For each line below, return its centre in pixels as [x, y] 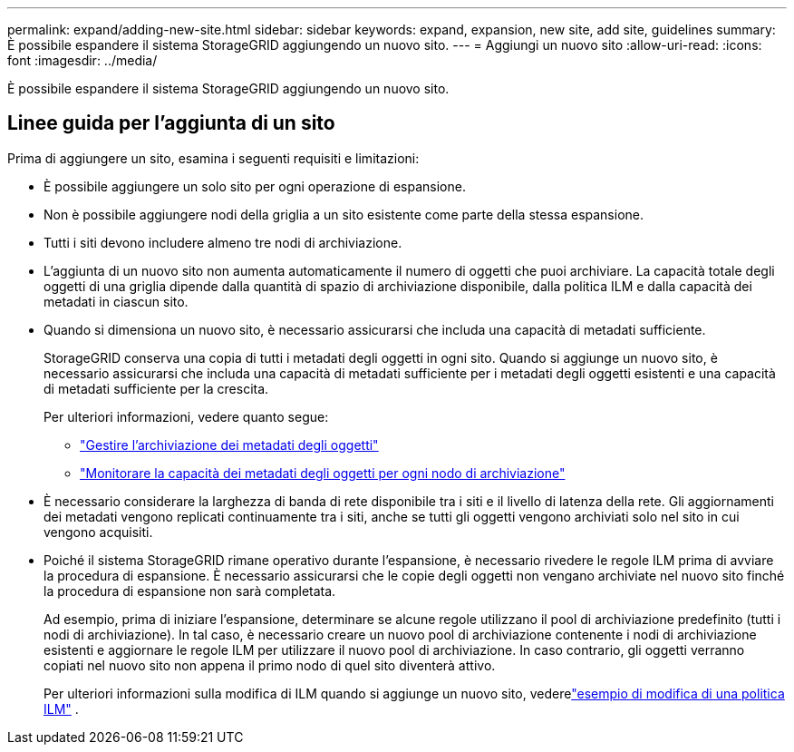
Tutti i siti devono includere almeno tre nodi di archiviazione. [223, 242]
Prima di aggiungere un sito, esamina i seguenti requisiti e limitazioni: [213, 158]
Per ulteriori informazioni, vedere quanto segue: [186, 416]
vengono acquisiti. [98, 532]
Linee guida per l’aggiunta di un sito [171, 123]
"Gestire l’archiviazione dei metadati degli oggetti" [229, 444]
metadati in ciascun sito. [116, 301]
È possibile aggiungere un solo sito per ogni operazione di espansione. [255, 186]
